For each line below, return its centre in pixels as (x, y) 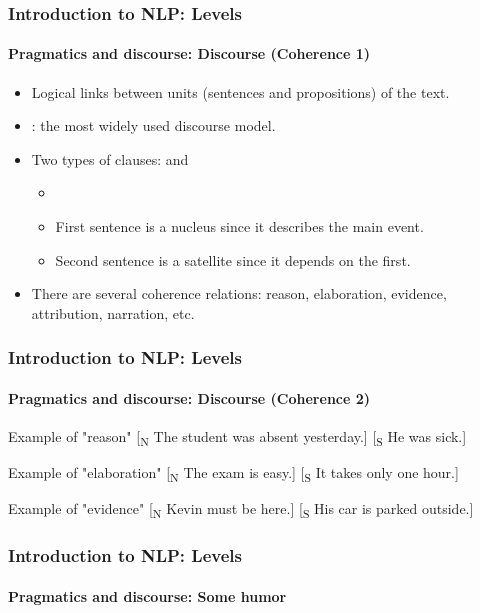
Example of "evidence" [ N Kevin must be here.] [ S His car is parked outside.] (241, 510)
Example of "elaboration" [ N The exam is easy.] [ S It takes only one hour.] (233, 473)
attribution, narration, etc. (113, 312)
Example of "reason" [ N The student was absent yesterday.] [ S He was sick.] (237, 437)
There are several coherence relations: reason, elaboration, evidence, (239, 293)
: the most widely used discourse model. (153, 125)
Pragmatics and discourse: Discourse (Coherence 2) (189, 397)
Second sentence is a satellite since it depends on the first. (233, 259)
